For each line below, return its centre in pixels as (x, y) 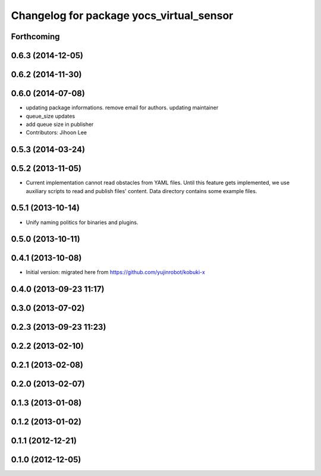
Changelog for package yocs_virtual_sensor (122, 15)
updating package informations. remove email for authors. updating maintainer (122, 108)
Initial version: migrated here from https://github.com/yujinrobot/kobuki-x (115, 272)
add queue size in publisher (60, 124)
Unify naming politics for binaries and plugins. (82, 222)
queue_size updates (51, 116)
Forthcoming (35, 37)
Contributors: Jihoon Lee (56, 133)
